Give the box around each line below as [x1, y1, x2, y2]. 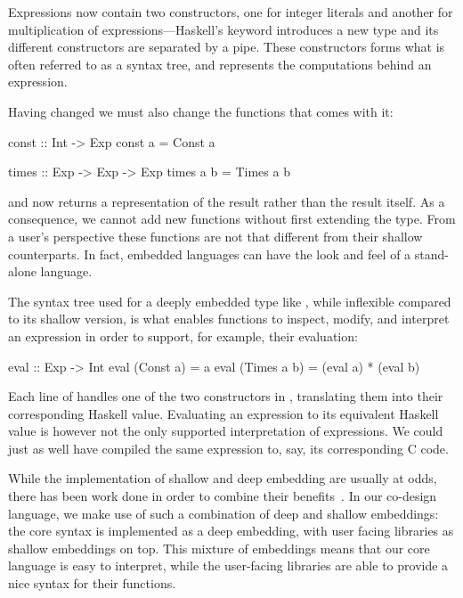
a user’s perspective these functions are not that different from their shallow [8, 226, 423, 245]
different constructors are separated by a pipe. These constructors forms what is [8, 37, 445, 56]
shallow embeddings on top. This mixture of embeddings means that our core [8, 538, 430, 557]
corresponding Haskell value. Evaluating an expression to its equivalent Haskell [8, 404, 439, 422]
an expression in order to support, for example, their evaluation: [8, 326, 358, 345]
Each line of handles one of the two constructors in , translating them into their [8, 387, 443, 405]
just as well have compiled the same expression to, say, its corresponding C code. [8, 438, 449, 457]
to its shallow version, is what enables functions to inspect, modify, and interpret [8, 309, 450, 328]
